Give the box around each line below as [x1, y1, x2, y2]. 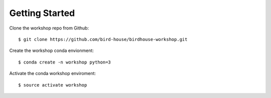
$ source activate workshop [18, 82, 87, 87]
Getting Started [9, 7, 75, 18]
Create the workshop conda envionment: [9, 47, 94, 53]
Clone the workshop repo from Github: [9, 25, 89, 31]
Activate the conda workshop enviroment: [9, 70, 96, 76]
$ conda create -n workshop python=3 [18, 59, 111, 65]
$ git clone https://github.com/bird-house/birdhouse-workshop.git [18, 36, 188, 42]
